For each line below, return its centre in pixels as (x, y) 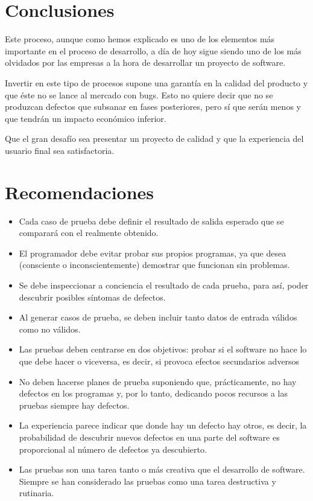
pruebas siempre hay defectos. (74, 405)
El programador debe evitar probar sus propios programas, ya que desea (153, 253)
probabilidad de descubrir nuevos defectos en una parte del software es (149, 437)
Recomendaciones (80, 192)
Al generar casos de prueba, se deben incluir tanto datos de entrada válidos (158, 317)
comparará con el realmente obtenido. (89, 233)
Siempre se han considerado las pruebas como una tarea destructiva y (147, 481)
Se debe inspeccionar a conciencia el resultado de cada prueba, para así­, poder (164, 285)
